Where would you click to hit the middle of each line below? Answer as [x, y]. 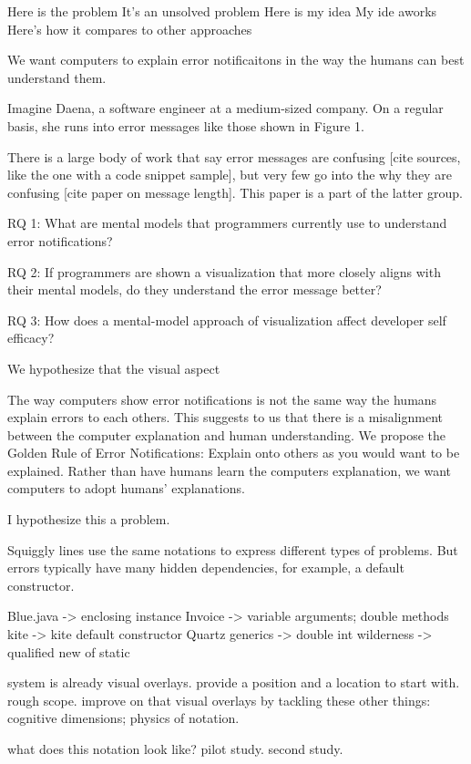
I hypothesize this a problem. [89, 519]
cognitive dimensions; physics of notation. [123, 718]
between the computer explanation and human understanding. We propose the [226, 434]
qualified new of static [69, 651]
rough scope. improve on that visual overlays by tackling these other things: [219, 700]
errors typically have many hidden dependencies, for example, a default [206, 568]
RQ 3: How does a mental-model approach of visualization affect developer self [227, 320]
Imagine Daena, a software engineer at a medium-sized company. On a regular [225, 108]
